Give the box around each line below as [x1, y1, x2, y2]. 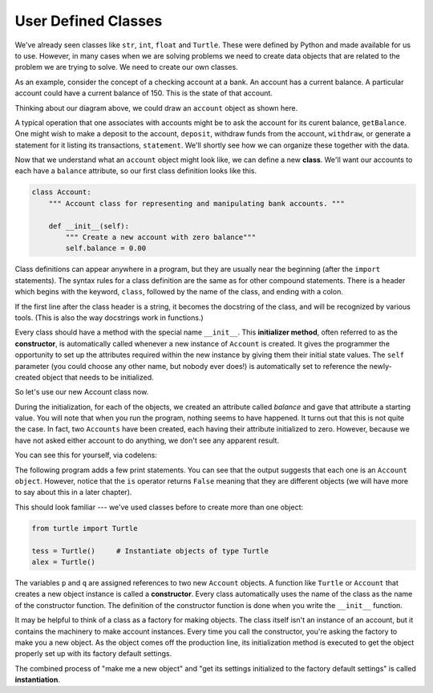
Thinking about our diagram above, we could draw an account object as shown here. [14, 103, 298, 112]
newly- [369, 361, 392, 371]
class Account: [31, 188, 91, 197]
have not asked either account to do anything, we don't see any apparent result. [14, 436, 280, 445]
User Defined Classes [14, 12, 163, 30]
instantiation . [14, 675, 60, 685]
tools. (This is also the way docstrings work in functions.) [14, 313, 204, 322]
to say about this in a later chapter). [14, 488, 132, 497]
